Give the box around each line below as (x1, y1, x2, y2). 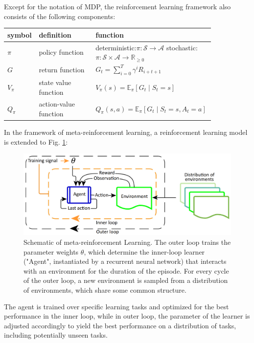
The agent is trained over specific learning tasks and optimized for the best (4, 301, 229, 311)
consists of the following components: (4, 11, 115, 21)
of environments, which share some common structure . (23, 284, 186, 295)
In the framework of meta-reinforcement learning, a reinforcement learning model (4, 127, 248, 137)
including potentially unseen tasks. (4, 330, 108, 340)
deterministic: (95, 42, 137, 52)
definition (39, 29, 71, 40)
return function (39, 64, 85, 75)
